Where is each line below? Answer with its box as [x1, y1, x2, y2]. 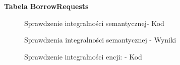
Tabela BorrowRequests [4, 1, 89, 11]
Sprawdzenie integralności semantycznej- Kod [24, 17, 164, 28]
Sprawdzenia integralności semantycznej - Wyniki [24, 34, 176, 45]
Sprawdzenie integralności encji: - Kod [24, 51, 142, 61]
